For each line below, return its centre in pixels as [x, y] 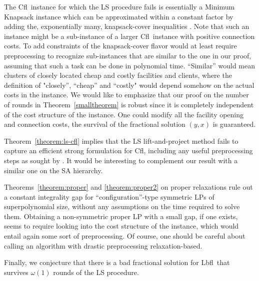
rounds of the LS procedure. [96, 272]
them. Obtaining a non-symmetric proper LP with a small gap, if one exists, [121, 216]
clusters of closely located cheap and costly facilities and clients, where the [118, 75]
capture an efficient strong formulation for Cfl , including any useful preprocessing [128, 150]
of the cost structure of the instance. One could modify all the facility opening [124, 114]
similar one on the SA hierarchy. [53, 170]
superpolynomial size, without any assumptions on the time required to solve [122, 206]
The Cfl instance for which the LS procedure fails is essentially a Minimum [119, 6]
